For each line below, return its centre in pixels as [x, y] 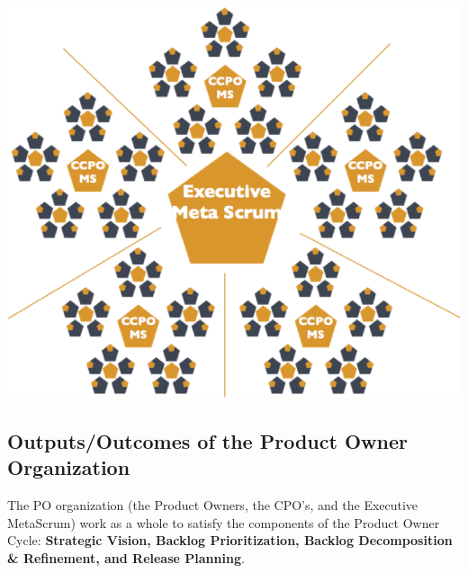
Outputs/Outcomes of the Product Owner [207, 440]
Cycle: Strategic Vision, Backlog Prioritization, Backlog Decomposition [230, 540]
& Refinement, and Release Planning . [126, 557]
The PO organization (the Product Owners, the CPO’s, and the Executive [213, 504]
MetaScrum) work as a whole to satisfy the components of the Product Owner [224, 522]
